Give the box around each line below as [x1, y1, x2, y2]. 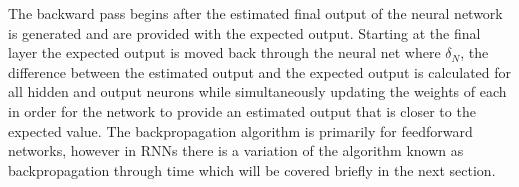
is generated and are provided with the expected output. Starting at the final [8, 22, 481, 43]
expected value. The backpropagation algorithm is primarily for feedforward [8, 120, 473, 141]
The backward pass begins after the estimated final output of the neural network [8, 3, 503, 23]
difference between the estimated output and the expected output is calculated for [8, 61, 512, 82]
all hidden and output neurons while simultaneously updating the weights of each [8, 81, 507, 102]
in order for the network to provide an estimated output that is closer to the [8, 100, 476, 121]
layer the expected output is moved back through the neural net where [8, 42, 441, 63]
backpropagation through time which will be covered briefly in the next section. [8, 159, 496, 180]
